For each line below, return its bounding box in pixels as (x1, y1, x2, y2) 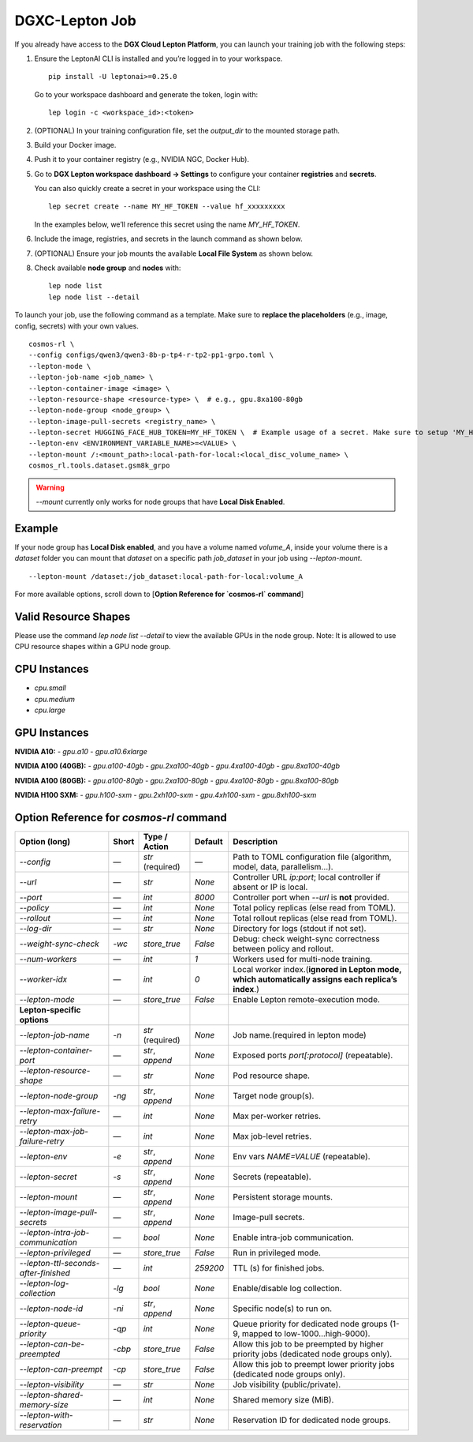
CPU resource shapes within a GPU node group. (14, 642, 171, 652)
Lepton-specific (19, 1005, 81, 1016)
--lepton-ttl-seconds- (19, 1258, 100, 1269)
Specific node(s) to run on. (233, 1303, 333, 1314)
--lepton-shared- (19, 1390, 84, 1401)
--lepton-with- (19, 1410, 73, 1421)
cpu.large (34, 705, 66, 715)
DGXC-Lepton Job (14, 12, 137, 29)
